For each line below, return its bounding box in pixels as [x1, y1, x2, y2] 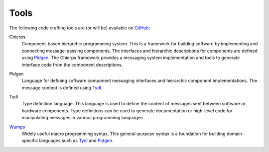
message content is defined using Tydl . [21, 84, 103, 90]
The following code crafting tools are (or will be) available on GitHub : [9, 25, 150, 31]
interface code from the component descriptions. [21, 62, 123, 68]
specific [21, 138, 38, 144]
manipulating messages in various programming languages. [21, 115, 144, 121]
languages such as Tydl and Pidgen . [39, 138, 114, 144]
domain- [226, 131, 244, 137]
